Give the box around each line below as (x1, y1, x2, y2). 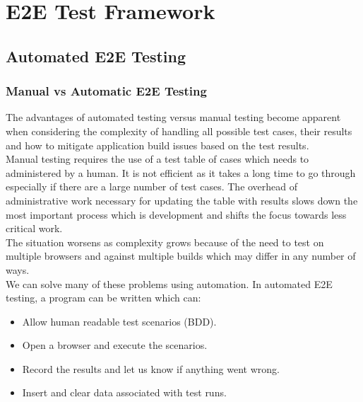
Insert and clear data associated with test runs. (22, 385, 227, 400)
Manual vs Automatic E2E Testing (6, 82, 207, 100)
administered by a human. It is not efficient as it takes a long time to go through (6, 165, 356, 180)
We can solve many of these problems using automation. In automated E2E (6, 276, 333, 291)
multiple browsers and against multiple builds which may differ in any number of (6, 248, 356, 263)
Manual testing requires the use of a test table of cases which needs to (6, 151, 309, 166)
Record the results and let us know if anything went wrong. (22, 361, 280, 376)
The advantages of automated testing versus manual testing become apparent (6, 110, 341, 125)
